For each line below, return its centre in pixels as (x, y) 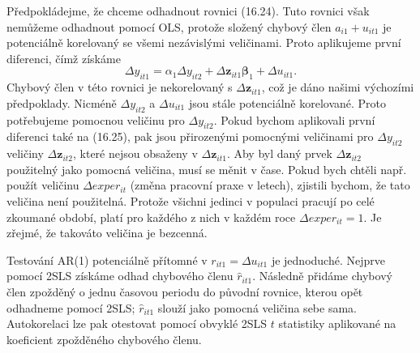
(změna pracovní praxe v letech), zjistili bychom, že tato (270, 185)
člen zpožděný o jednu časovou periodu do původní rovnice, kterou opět (185, 291)
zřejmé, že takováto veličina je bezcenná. (107, 233)
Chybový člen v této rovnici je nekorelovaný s (120, 87)
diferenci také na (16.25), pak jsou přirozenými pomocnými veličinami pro (190, 136)
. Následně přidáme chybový (322, 276)
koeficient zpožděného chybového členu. (104, 339)
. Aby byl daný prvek (279, 153)
